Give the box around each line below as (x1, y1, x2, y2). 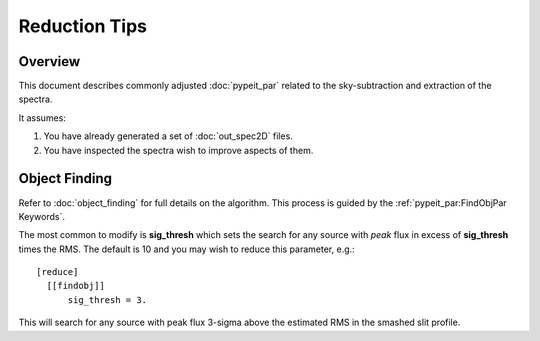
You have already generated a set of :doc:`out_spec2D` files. (43, 130, 294, 142)
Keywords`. (18, 210, 65, 222)
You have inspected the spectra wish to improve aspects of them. (43, 144, 314, 156)
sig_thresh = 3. (67, 294, 148, 305)
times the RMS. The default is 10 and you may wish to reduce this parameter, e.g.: (18, 243, 355, 255)
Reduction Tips (18, 15, 147, 37)
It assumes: (18, 111, 67, 124)
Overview (18, 53, 81, 70)
